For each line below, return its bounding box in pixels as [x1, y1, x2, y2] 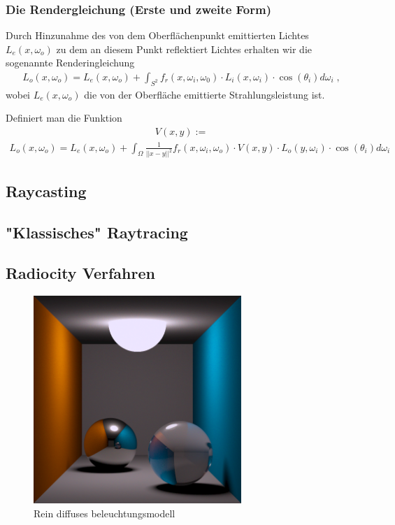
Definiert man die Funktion [6, 110, 122, 125]
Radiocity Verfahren [6, 262, 155, 284]
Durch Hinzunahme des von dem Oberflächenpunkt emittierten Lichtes [6, 28, 309, 43]
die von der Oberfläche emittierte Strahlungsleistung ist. [84, 87, 325, 101]
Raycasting [6, 180, 87, 201]
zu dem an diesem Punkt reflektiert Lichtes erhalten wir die [56, 41, 313, 56]
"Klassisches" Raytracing [6, 221, 188, 243]
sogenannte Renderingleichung [6, 55, 135, 70]
